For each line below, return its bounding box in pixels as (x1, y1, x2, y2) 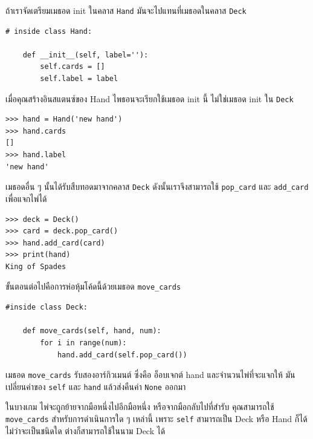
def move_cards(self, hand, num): (22, 327, 161, 336)
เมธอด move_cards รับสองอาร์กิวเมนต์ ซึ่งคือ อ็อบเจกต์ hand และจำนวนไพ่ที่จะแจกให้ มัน (5, 368, 295, 381)
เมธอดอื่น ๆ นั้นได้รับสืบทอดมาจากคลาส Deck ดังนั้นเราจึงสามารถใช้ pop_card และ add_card (5, 180, 309, 193)
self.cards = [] (40, 62, 105, 71)
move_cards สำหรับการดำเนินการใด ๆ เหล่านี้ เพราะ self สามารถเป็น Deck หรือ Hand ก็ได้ (5, 412, 308, 424)
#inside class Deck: (5, 303, 88, 312)
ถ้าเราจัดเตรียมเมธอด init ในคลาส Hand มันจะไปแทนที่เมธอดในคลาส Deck (5, 4, 247, 16)
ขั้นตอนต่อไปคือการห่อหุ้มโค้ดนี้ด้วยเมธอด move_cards (5, 280, 181, 293)
